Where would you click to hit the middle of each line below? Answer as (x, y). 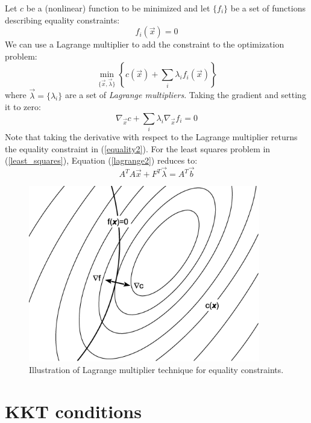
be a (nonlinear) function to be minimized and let (118, 8)
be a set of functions (268, 8)
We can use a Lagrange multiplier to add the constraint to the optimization (145, 44)
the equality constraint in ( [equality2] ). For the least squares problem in (138, 148)
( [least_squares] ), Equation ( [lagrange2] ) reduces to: (101, 160)
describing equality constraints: (62, 20)
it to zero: (23, 107)
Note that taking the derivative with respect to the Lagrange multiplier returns (151, 137)
